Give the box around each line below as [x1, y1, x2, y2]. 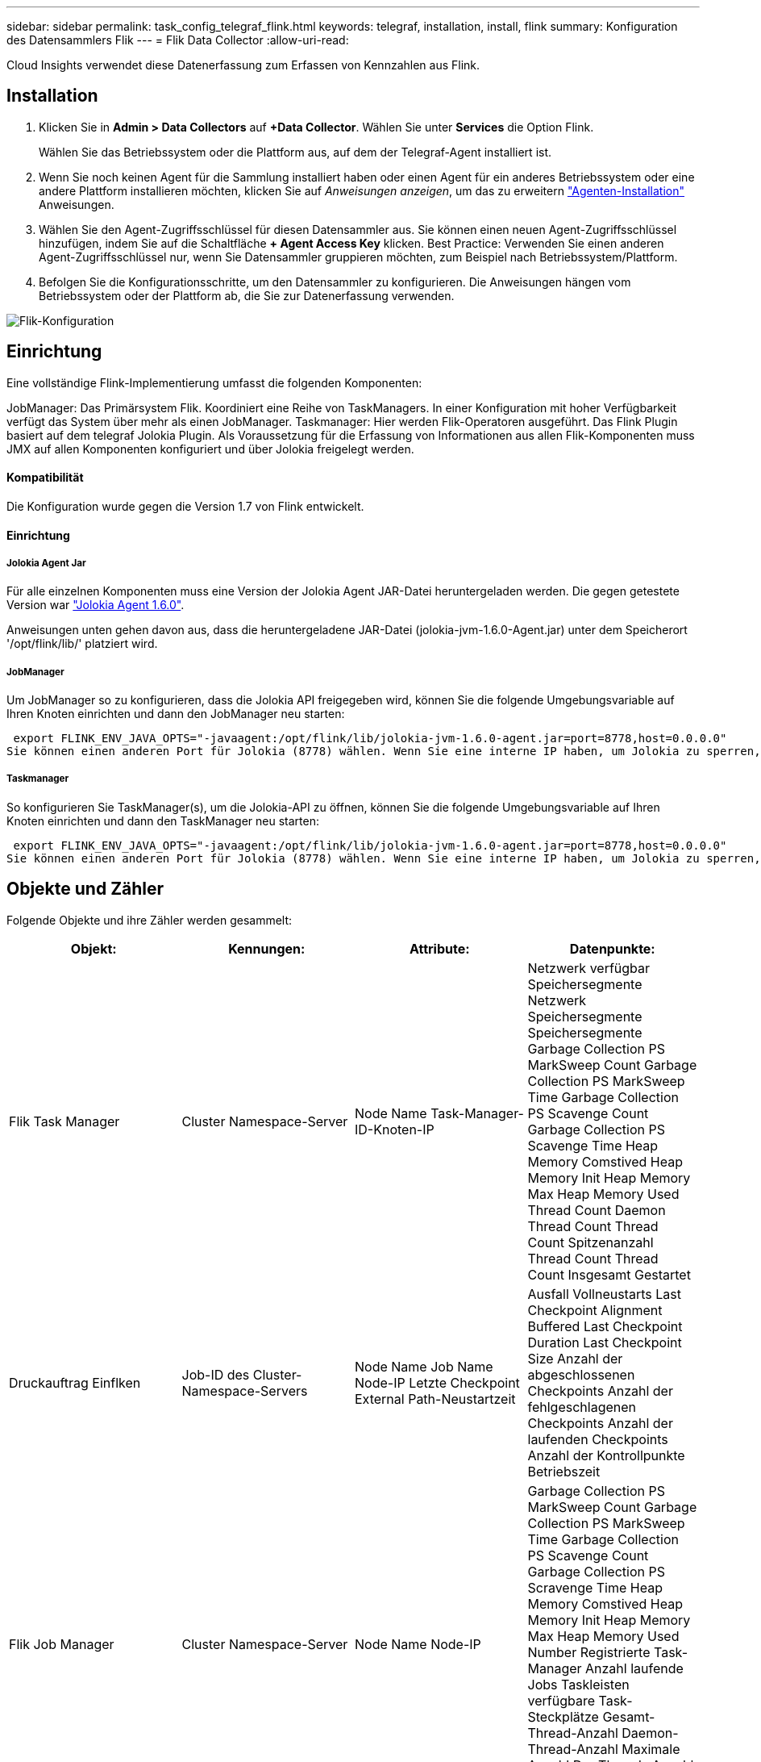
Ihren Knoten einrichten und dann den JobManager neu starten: [6, 707, 345, 721]
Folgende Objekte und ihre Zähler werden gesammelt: [6, 912, 293, 927]
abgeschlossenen [527, 1366, 635, 1383]
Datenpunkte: [569, 940, 655, 957]
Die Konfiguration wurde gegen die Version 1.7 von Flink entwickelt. [6, 499, 364, 513]
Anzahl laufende [585, 1660, 684, 1676]
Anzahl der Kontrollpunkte [527, 1447, 685, 1463]
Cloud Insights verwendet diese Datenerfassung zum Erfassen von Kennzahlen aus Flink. [6, 58, 480, 72]
